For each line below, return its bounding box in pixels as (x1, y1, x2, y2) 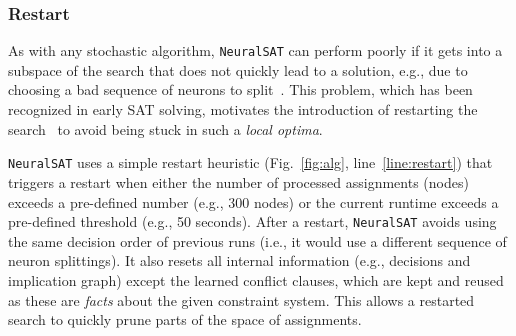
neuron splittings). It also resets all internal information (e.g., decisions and (8, 250, 471, 271)
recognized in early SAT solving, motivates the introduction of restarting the (8, 99, 478, 120)
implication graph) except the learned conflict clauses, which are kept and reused (8, 269, 504, 290)
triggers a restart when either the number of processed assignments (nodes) (8, 171, 469, 192)
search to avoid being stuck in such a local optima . (8, 118, 323, 139)
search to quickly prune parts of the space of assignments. (8, 309, 362, 330)
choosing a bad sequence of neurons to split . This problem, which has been (8, 79, 473, 100)
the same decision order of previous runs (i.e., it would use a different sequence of (8, 230, 507, 251)
